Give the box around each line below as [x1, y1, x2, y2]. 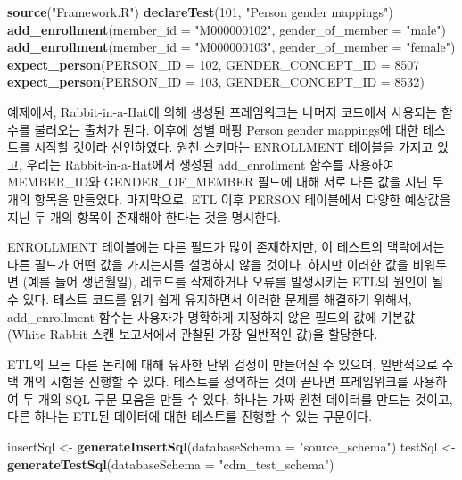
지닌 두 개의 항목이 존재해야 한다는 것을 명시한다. [7, 207, 282, 226]
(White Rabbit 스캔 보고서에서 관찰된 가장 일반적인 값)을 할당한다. [7, 325, 378, 343]
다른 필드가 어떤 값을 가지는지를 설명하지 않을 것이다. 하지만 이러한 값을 [7, 254, 408, 273]
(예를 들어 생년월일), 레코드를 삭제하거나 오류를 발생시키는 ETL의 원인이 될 [22, 272, 444, 291]
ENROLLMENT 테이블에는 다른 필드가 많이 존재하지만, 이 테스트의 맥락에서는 [7, 237, 445, 256]
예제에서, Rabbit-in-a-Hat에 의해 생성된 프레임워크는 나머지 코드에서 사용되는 [7, 102, 438, 120]
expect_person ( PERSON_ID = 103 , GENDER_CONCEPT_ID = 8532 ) [7, 72, 425, 91]
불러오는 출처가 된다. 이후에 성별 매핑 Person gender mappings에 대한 [34, 120, 419, 138]
